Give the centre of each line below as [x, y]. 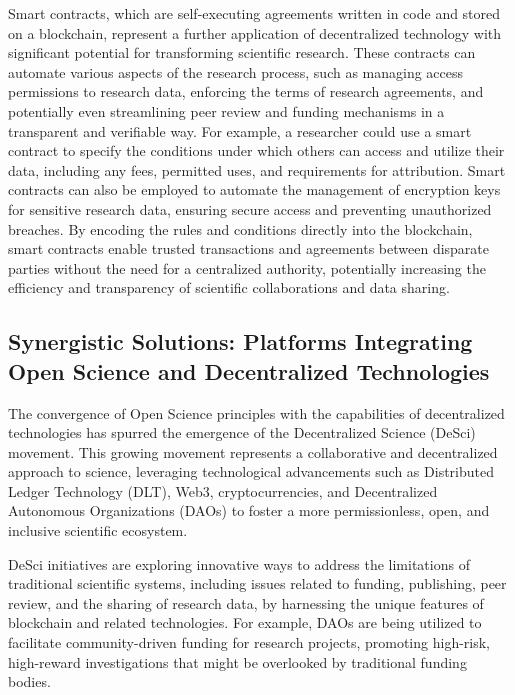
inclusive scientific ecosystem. [98, 530]
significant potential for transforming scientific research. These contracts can [242, 52]
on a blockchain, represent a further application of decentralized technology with [255, 32]
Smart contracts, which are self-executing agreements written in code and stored [254, 13]
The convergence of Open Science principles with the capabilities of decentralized [256, 412]
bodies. [29, 681]
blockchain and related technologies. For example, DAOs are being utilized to [245, 622]
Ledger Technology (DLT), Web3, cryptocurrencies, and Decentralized [223, 490]
